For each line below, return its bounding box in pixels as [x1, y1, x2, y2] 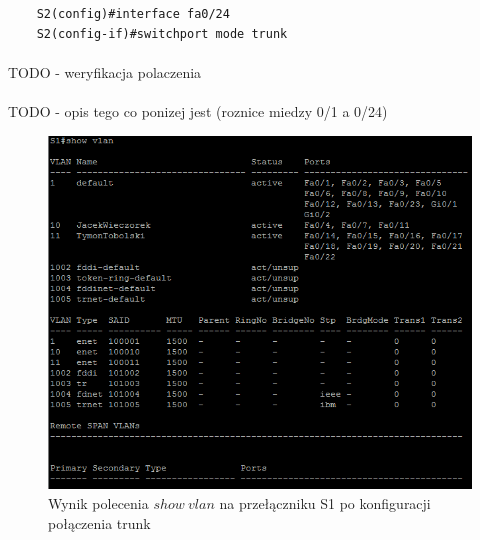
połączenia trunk [48, 512, 151, 533]
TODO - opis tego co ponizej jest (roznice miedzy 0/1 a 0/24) [8, 100, 388, 121]
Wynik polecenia [48, 493, 149, 514]
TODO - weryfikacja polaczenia [8, 61, 202, 82]
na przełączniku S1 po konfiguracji [219, 493, 431, 514]
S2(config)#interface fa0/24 [36, 7, 230, 21]
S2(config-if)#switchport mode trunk [36, 26, 288, 41]
